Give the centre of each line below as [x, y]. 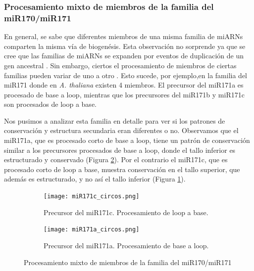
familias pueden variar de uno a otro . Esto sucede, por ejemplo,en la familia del [126, 75]
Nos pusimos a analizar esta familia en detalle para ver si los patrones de [115, 120]
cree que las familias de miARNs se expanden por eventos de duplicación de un [124, 56]
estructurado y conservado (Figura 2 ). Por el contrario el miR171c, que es [116, 159]
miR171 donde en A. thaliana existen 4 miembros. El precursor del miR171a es [124, 85]
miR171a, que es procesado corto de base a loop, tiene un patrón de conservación [127, 140]
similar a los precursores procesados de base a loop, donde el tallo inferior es [120, 150]
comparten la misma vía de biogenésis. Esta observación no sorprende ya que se [125, 46]
